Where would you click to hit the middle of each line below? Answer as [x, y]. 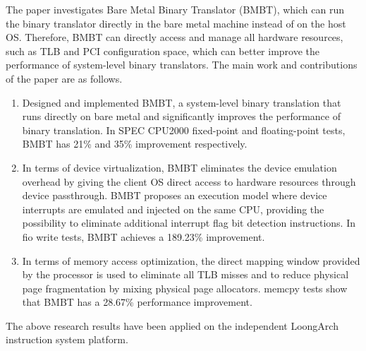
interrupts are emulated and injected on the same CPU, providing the [173, 209]
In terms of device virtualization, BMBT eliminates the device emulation [179, 167]
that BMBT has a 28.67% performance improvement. [137, 302]
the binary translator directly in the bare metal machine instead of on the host [176, 23]
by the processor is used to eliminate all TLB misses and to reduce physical [185, 274]
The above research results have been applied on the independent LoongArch [172, 325]
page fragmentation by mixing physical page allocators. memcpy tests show [185, 288]
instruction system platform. [67, 339]
